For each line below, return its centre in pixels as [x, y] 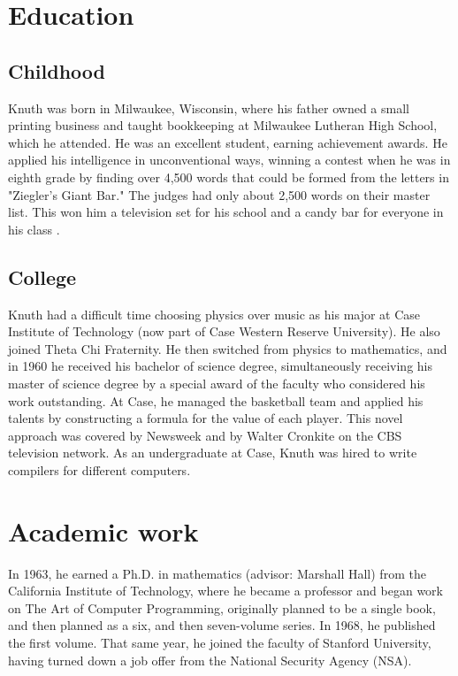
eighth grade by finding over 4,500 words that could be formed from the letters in [229, 177]
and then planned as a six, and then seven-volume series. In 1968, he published [222, 625]
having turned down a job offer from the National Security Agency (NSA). [210, 660]
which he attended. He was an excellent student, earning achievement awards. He [228, 142]
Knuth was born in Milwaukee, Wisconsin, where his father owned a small [209, 108]
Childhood [57, 70]
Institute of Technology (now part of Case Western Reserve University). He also [224, 331]
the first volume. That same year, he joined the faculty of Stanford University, [220, 642]
